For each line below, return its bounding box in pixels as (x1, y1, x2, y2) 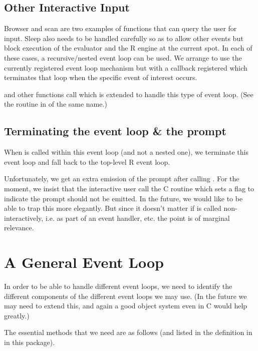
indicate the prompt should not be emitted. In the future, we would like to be (4, 193, 243, 203)
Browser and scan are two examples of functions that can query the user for (4, 23, 237, 34)
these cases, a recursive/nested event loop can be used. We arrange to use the (4, 52, 242, 63)
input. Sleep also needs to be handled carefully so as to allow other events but (4, 33, 243, 43)
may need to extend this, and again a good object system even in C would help (4, 300, 247, 311)
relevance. (4, 222, 34, 233)
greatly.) (4, 310, 30, 320)
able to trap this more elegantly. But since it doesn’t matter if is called (4, 203, 221, 213)
